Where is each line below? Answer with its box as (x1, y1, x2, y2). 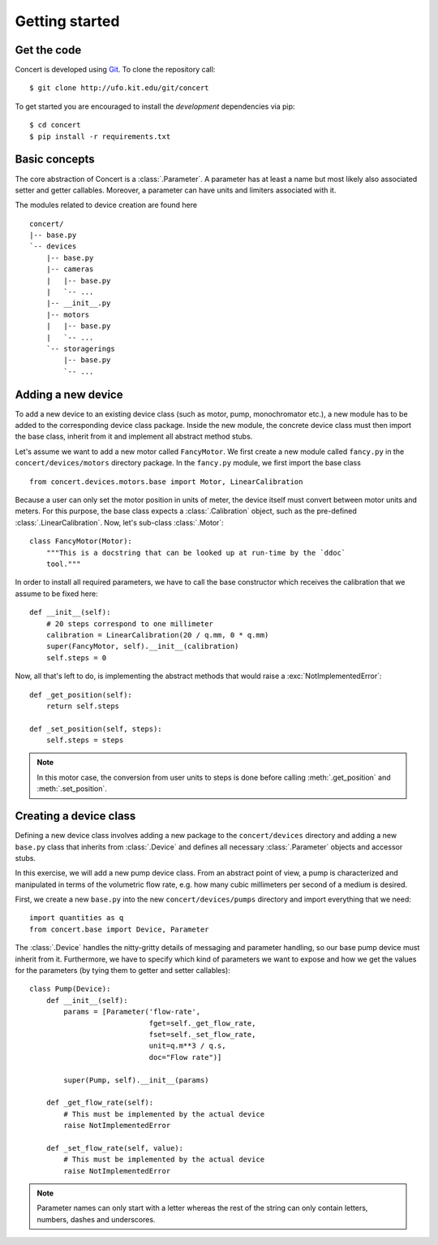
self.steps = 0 (45, 653, 107, 662)
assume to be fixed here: (15, 589, 98, 599)
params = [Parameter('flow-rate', (63, 1007, 201, 1017)
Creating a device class (15, 809, 136, 824)
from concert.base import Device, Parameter (29, 924, 210, 934)
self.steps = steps (45, 736, 124, 745)
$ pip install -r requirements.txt (29, 132, 171, 141)
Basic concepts (15, 153, 95, 166)
